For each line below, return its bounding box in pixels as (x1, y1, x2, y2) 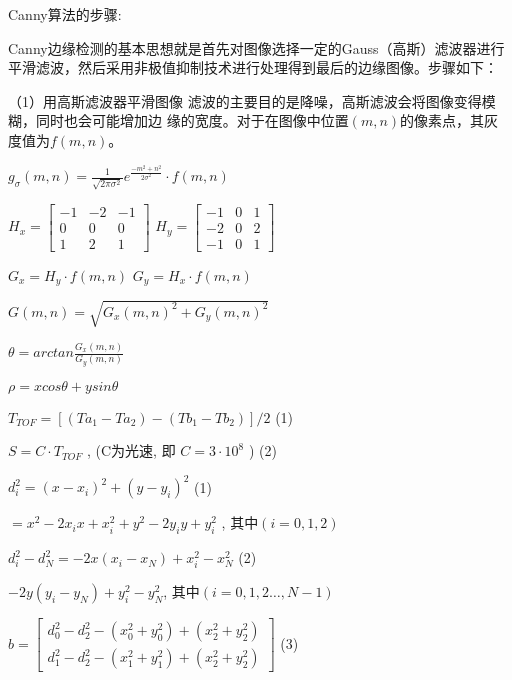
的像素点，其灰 (400, 110, 499, 131)
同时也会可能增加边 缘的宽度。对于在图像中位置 (35, 110, 349, 131)
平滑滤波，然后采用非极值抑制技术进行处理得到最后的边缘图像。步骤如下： (8, 57, 498, 78)
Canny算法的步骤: (8, 4, 122, 24)
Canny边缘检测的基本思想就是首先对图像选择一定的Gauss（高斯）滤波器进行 (8, 37, 505, 58)
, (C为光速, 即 (86, 440, 176, 461)
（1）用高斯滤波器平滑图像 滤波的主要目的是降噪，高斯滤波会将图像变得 (8, 90, 482, 111)
